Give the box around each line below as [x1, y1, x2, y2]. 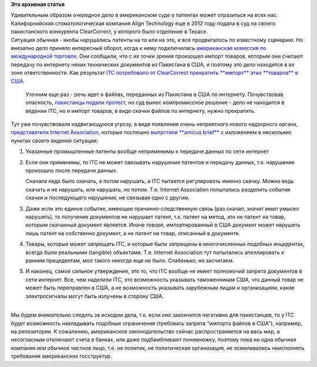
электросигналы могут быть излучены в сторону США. [25, 292, 164, 299]
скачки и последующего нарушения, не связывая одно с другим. [25, 194, 190, 201]
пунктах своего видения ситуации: [11, 137, 98, 144]
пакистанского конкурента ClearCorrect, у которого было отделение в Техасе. [11, 28, 208, 35]
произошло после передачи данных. [25, 167, 118, 174]
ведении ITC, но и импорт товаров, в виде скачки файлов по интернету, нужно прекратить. [25, 107, 255, 114]
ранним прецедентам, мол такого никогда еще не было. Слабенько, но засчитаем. [25, 256, 234, 264]
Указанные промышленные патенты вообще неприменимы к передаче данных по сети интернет [25, 148, 269, 155]
